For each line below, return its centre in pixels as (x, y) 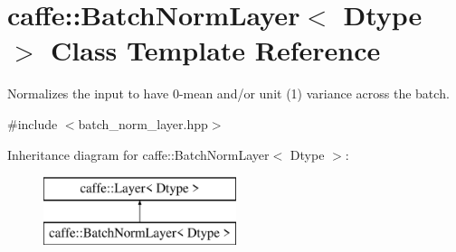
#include (33, 123)
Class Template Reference (216, 50)
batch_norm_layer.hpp (143, 123)
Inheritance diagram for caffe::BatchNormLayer (138, 154)
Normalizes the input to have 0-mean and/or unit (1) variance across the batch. (228, 93)
